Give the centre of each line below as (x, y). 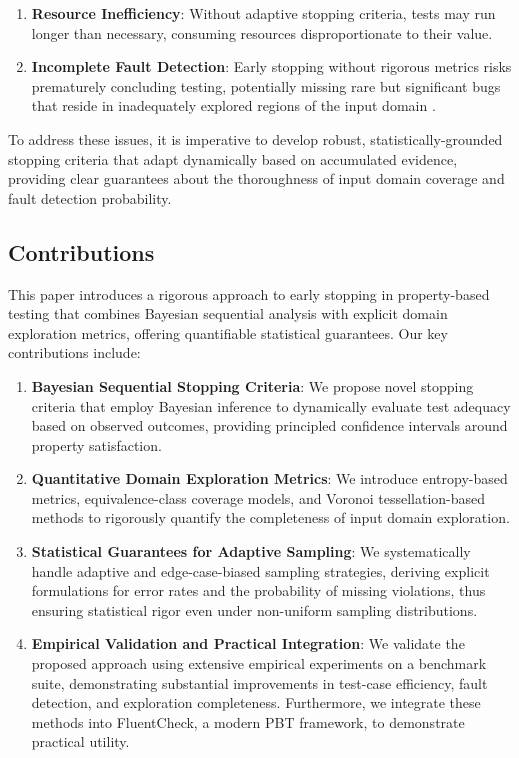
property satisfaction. (96, 444)
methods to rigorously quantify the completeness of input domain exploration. (270, 517)
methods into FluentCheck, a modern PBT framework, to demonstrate (248, 721)
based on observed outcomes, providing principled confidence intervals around (269, 425)
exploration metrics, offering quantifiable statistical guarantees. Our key (228, 332)
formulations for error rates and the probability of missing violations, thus (258, 590)
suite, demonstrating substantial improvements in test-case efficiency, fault (259, 682)
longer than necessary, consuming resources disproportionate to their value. (262, 32)
